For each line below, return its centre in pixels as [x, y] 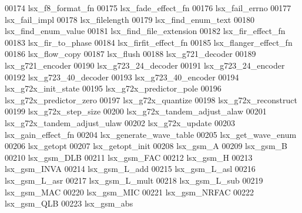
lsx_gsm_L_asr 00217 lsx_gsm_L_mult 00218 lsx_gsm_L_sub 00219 [134, 180]
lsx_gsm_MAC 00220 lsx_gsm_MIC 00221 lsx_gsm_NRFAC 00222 [129, 192]
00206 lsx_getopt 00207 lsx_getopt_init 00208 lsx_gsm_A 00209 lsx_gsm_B [146, 146]
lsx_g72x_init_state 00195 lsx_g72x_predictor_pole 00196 [113, 88]
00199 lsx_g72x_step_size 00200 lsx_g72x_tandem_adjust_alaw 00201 [136, 111]
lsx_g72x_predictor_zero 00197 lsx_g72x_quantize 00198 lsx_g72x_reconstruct [151, 99]
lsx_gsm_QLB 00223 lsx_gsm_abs [69, 203]
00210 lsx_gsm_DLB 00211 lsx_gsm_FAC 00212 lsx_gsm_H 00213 [129, 157]
